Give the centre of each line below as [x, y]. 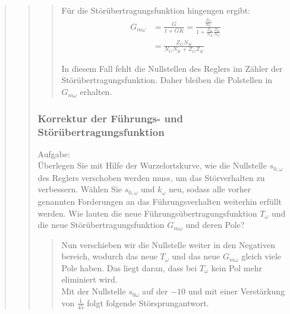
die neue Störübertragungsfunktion [101, 225]
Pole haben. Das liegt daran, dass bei [129, 267]
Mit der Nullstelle [94, 291]
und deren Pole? [215, 225]
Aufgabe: [54, 153]
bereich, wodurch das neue [109, 256]
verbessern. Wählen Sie [80, 189]
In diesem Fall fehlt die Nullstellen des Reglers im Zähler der [172, 68]
